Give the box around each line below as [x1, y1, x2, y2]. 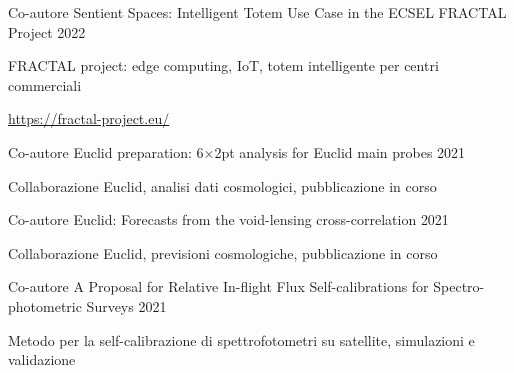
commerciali [8, 74, 82, 95]
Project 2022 [8, 21, 86, 42]
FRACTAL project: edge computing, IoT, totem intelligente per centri [8, 55, 439, 76]
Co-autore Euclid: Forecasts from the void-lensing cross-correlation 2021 [8, 209, 449, 230]
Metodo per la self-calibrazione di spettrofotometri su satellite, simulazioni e [8, 329, 475, 350]
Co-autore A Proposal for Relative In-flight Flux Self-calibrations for [8, 276, 429, 297]
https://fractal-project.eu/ [8, 108, 170, 129]
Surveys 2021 [86, 295, 167, 316]
